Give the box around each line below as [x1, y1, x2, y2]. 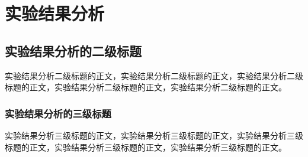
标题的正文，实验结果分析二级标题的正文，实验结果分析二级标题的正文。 [5, 81, 287, 93]
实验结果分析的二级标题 [5, 41, 142, 60]
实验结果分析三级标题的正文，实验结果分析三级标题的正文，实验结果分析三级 [5, 129, 303, 141]
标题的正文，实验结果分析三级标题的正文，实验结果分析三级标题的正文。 [5, 140, 287, 153]
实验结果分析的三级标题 [5, 106, 111, 120]
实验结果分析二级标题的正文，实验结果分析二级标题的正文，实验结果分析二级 [5, 69, 303, 81]
